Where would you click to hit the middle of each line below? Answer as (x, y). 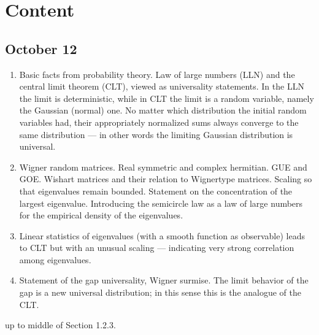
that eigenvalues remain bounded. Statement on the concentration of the (156, 191)
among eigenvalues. (55, 259)
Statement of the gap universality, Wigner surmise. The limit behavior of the (164, 280)
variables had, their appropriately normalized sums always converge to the (159, 122)
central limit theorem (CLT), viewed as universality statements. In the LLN (162, 86)
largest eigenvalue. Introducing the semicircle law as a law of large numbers (161, 203)
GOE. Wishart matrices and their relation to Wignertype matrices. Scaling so (166, 179)
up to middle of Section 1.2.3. (60, 325)
